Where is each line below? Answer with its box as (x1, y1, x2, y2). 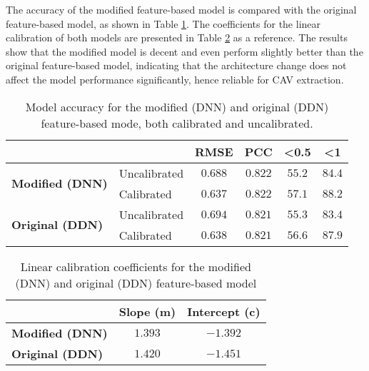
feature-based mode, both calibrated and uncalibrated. (41, 114, 313, 131)
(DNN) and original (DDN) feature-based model (15, 274, 257, 291)
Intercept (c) (187, 303, 261, 320)
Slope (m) (118, 303, 176, 320)
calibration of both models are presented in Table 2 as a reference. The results (6, 30, 348, 45)
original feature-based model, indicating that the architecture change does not (6, 58, 347, 73)
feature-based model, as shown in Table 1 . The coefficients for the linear (6, 16, 321, 31)
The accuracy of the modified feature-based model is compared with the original (6, 2, 357, 16)
